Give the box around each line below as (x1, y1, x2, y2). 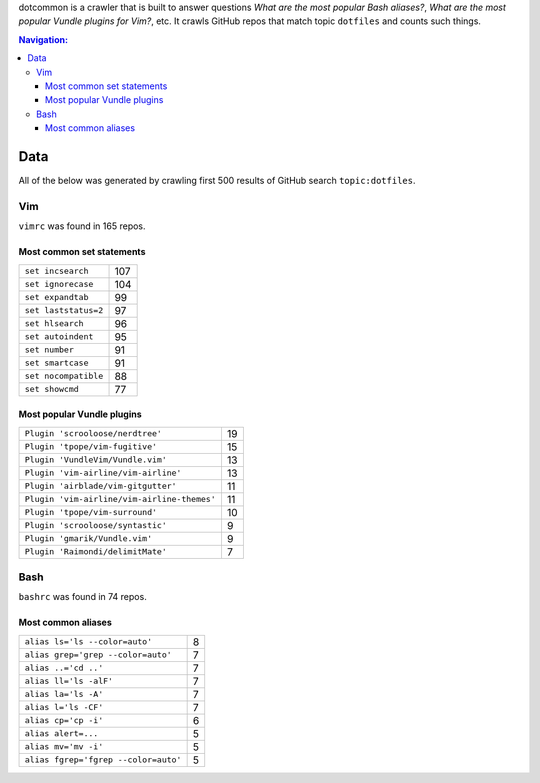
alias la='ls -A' (24, 689, 104, 700)
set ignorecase (24, 279, 94, 290)
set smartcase (24, 358, 89, 369)
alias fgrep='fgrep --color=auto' (24, 755, 182, 765)
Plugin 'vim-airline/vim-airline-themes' (24, 494, 216, 505)
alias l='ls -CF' (24, 702, 104, 713)
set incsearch (24, 266, 89, 277)
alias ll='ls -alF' (24, 676, 114, 687)
